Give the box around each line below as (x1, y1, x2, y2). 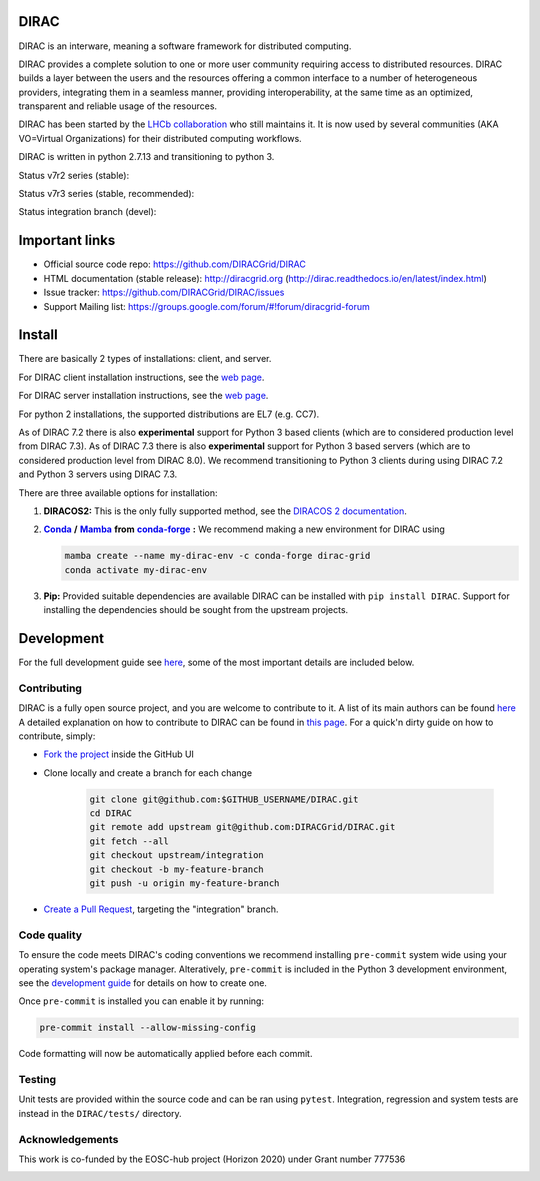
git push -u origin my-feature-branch (89, 878, 280, 889)
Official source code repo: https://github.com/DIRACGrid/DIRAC (43, 258, 307, 270)
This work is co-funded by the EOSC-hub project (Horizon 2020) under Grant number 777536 (18, 1153, 406, 1165)
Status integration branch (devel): (18, 206, 157, 218)
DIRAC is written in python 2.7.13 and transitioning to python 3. (18, 151, 275, 163)
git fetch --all (89, 835, 170, 847)
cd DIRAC (89, 808, 133, 819)
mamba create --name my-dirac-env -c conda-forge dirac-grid (64, 550, 371, 562)
